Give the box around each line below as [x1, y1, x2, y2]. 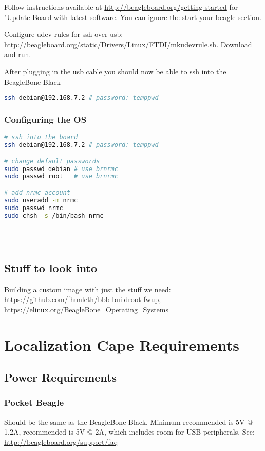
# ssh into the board [4, 134, 78, 141]
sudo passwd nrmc [4, 204, 63, 212]
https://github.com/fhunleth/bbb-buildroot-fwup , [4, 294, 161, 305]
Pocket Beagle [4, 396, 64, 409]
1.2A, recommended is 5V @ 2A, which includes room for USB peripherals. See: [4, 426, 255, 437]
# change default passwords [4, 157, 100, 165]
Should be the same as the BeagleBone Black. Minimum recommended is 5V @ [4, 416, 253, 427]
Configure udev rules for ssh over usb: [4, 29, 123, 40]
